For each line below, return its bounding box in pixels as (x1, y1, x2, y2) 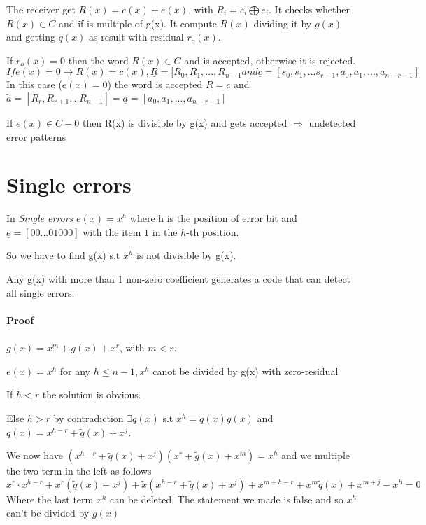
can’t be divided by (6, 505, 90, 520)
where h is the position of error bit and (129, 211, 297, 225)
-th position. (186, 224, 239, 239)
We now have (6, 448, 63, 463)
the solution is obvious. (42, 387, 141, 402)
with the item (83, 224, 141, 239)
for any (59, 363, 91, 378)
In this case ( (6, 77, 62, 92)
